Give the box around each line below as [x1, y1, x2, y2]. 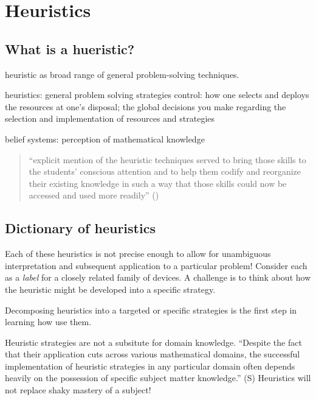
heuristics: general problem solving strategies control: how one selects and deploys [5, 88, 309, 101]
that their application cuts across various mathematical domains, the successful [5, 348, 300, 360]
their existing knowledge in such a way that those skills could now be [29, 177, 287, 189]
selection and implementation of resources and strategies [5, 112, 215, 125]
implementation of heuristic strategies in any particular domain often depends [5, 359, 295, 372]
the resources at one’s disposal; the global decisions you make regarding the [5, 100, 286, 113]
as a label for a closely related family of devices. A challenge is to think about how [5, 271, 311, 284]
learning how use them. [5, 315, 92, 328]
